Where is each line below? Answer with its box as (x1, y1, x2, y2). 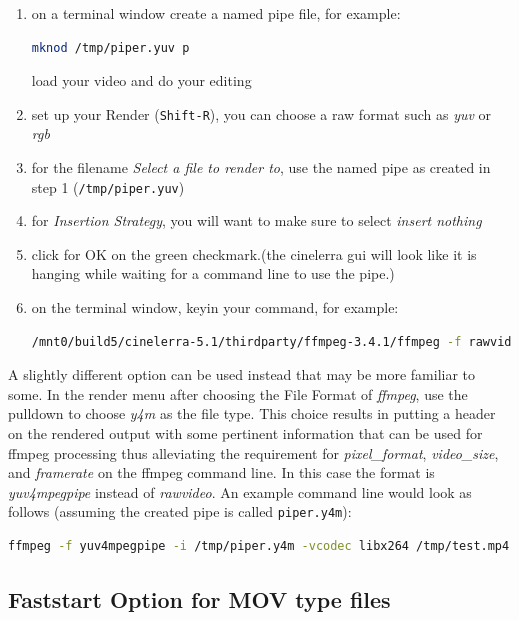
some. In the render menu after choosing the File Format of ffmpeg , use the (8, 383, 468, 404)
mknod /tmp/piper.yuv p (31, 40, 190, 55)
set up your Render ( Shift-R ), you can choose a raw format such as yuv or (31, 103, 492, 124)
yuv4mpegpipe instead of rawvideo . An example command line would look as (8, 481, 472, 502)
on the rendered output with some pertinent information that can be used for (8, 423, 483, 444)
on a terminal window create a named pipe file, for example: (31, 3, 401, 23)
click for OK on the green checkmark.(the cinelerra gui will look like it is (31, 243, 477, 264)
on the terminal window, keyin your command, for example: (31, 297, 399, 318)
